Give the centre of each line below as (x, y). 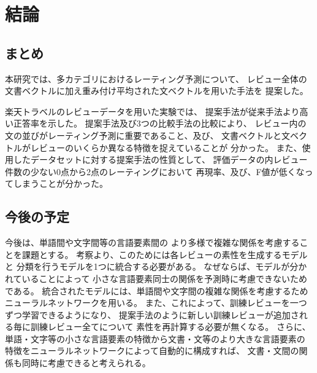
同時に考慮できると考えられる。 (86, 363)
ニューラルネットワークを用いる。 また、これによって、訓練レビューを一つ (156, 303)
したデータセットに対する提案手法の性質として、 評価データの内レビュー (160, 159)
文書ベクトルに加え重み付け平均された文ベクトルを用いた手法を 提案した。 (157, 91)
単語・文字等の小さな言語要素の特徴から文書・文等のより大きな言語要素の (155, 338)
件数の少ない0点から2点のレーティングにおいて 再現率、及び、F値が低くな (155, 171)
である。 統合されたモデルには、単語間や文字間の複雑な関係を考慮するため (157, 290)
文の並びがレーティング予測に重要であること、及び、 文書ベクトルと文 (148, 135)
